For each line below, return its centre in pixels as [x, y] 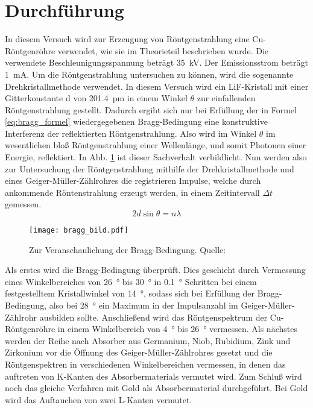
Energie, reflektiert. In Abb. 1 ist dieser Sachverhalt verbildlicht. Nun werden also [156, 157]
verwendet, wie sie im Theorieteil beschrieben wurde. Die [163, 50]
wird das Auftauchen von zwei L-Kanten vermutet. [99, 399]
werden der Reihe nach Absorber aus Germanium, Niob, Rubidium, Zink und [148, 340]
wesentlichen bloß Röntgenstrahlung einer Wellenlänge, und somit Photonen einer [156, 145]
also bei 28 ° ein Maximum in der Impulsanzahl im [144, 305]
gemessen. [23, 204]
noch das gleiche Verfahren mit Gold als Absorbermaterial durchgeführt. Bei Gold [156, 388]
